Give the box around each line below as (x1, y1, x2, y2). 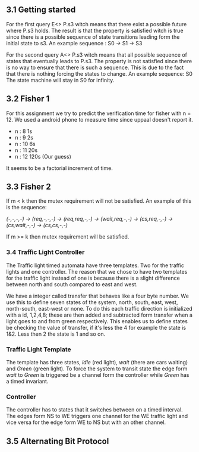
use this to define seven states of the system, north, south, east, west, (6, 298, 178, 306)
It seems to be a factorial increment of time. (6, 164, 113, 172)
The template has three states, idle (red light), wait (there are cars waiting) (6, 359, 188, 366)
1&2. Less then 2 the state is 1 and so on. (6, 330, 106, 338)
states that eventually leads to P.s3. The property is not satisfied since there (6, 57, 192, 64)
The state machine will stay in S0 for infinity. (6, 76, 115, 83)
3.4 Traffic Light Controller (6, 248, 85, 256)
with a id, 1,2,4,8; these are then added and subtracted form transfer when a (6, 311, 193, 318)
